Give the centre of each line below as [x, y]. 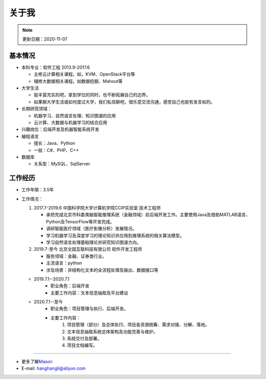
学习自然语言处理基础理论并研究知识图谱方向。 [94, 242]
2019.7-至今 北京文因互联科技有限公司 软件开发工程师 [88, 249]
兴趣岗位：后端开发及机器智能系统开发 [60, 129]
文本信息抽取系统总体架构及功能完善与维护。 [112, 331]
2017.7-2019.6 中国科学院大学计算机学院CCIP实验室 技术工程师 [97, 208]
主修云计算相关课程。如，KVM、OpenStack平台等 [84, 74]
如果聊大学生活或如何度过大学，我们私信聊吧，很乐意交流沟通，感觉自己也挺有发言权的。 [124, 102]
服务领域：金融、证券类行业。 [76, 256]
